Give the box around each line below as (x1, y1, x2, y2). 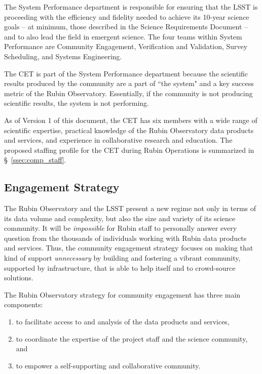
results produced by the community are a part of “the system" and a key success (4, 78, 254, 89)
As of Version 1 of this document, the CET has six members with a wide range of (4, 114, 257, 125)
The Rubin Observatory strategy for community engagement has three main (4, 289, 241, 300)
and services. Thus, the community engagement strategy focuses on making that (4, 242, 253, 253)
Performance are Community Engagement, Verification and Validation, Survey (4, 41, 248, 52)
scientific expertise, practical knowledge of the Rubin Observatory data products (4, 124, 254, 135)
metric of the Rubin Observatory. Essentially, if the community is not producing (4, 88, 253, 98)
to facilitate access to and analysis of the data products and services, (16, 316, 230, 327)
